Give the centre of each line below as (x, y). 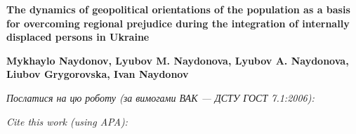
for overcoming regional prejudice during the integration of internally (178, 23)
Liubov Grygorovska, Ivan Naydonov (98, 74)
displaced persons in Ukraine (78, 37)
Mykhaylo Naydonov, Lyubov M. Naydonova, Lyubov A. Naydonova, (178, 60)
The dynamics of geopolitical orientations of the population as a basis (178, 9)
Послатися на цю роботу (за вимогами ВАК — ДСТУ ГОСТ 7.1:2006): (160, 97)
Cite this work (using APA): (67, 121)
